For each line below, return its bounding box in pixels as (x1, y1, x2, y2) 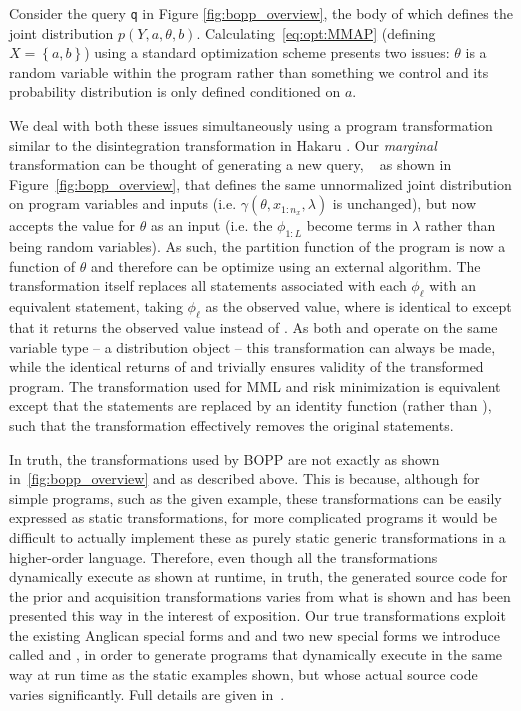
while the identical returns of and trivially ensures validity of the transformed (9, 356, 484, 377)
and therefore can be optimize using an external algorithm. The (91, 255, 481, 276)
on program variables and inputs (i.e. (9, 193, 237, 214)
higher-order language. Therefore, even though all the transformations (9, 546, 438, 567)
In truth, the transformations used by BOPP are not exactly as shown (9, 448, 440, 469)
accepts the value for (9, 215, 136, 236)
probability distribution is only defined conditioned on (9, 81, 341, 102)
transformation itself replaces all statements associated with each (9, 275, 407, 296)
